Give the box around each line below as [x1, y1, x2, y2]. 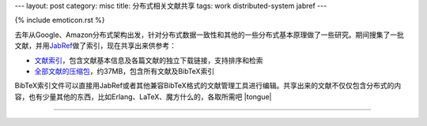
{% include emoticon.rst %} [14, 16, 106, 25]
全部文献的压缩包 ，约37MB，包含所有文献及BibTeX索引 [34, 66, 215, 76]
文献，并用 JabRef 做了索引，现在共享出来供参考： [14, 41, 177, 50]
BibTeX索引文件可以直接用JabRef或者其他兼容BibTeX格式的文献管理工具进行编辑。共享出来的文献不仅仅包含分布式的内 [14, 81, 402, 91]
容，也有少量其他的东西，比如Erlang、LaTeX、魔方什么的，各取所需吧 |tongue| [14, 91, 272, 102]
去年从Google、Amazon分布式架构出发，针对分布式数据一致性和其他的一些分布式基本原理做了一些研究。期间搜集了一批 [14, 30, 405, 39]
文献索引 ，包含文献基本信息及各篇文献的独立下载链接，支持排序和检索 [34, 55, 263, 65]
